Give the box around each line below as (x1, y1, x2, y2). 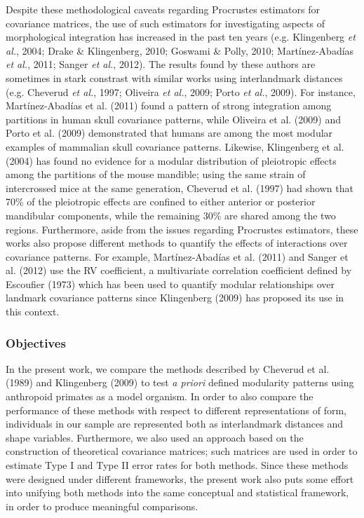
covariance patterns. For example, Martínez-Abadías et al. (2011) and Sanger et (6, 249, 349, 264)
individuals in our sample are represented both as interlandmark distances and (6, 416, 344, 431)
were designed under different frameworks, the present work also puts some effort (6, 471, 354, 486)
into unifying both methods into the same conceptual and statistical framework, (6, 485, 349, 500)
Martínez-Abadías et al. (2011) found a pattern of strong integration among (6, 98, 332, 113)
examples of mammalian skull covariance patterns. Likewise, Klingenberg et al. (6, 139, 344, 154)
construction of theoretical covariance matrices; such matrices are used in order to (6, 444, 358, 458)
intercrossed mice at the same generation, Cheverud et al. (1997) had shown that (6, 180, 353, 195)
